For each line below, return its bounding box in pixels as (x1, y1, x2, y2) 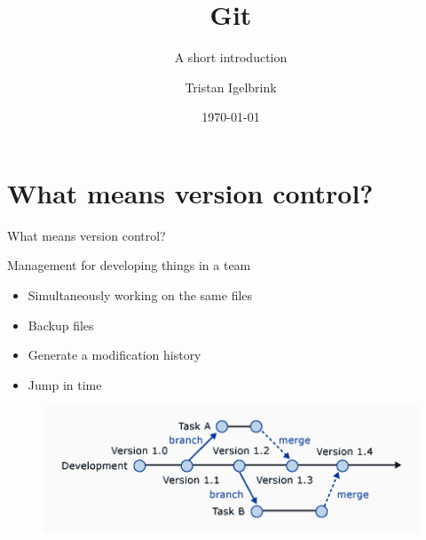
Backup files (28, 315, 94, 334)
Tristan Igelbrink (185, 77, 277, 96)
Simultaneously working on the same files (28, 286, 253, 305)
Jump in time (28, 375, 102, 393)
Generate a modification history (28, 345, 201, 364)
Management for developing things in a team (7, 256, 251, 274)
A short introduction (174, 48, 288, 67)
